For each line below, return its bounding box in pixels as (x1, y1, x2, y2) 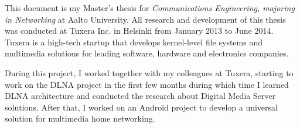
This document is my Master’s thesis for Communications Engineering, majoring (5, 2, 295, 13)
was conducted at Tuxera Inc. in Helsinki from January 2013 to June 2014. (5, 24, 274, 37)
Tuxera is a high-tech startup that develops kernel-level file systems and (5, 35, 262, 48)
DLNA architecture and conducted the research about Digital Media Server (5, 90, 276, 102)
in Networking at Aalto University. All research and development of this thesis (5, 13, 286, 25)
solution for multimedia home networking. (5, 112, 155, 125)
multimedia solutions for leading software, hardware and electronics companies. (5, 47, 289, 59)
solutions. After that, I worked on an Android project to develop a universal (5, 101, 278, 113)
